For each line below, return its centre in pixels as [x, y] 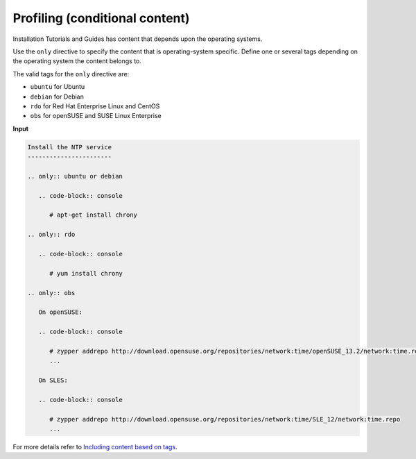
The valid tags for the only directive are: [71, 74]
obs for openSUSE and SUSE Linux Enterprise [96, 116]
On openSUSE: [61, 312]
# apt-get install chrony [94, 215]
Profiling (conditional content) [101, 18]
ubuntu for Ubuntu [58, 87]
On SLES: [53, 381]
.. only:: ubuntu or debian [75, 176]
